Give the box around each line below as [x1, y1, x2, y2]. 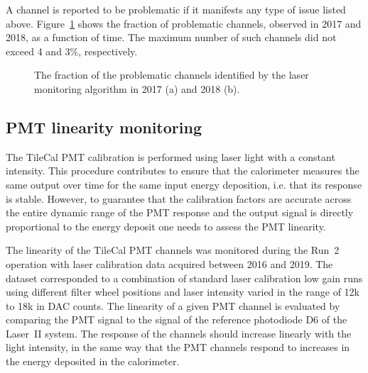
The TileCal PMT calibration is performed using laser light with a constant [6, 149, 335, 164]
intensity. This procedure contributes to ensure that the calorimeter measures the [6, 163, 359, 178]
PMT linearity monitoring [6, 116, 202, 138]
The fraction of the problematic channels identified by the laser [34, 67, 309, 82]
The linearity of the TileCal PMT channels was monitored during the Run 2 [6, 243, 340, 257]
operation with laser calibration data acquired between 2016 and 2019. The [6, 256, 333, 271]
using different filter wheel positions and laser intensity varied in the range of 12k [6, 284, 359, 299]
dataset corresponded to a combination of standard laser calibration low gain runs [6, 270, 363, 285]
